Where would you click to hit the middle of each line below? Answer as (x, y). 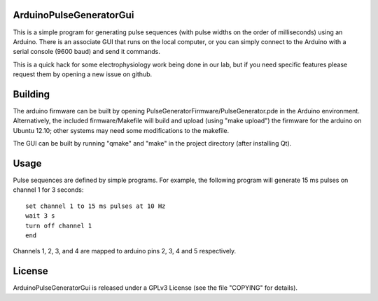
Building (31, 94)
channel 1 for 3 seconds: (48, 190)
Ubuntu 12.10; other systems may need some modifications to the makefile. (121, 130)
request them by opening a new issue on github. (83, 74)
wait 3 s (40, 216)
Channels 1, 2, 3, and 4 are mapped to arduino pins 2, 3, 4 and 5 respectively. (125, 251)
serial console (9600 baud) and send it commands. (86, 52)
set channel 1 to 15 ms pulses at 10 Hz (96, 206)
